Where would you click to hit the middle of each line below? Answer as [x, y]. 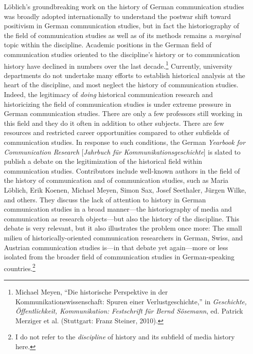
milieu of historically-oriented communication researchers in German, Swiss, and [124, 237]
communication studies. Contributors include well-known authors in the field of [122, 170]
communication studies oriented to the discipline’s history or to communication [122, 54]
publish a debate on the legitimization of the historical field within [103, 161]
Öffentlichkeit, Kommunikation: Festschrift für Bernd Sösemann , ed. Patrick [129, 311]
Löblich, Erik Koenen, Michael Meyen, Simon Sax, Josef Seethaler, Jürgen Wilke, [125, 189]
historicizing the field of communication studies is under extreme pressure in [117, 104]
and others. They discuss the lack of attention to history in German [105, 199]
